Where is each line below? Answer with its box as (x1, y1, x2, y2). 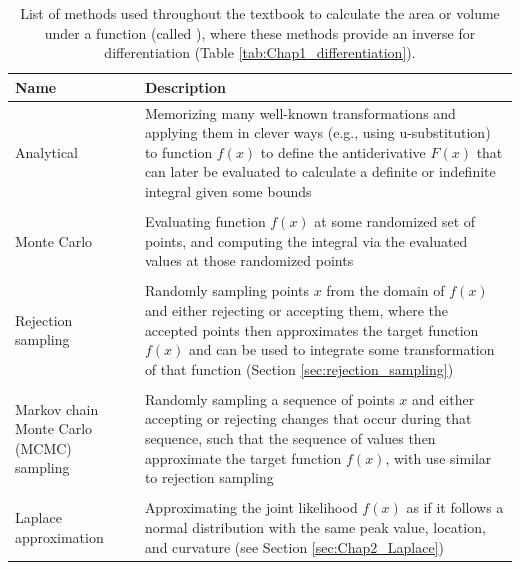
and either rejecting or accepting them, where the (144, 299, 448, 320)
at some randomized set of (314, 211, 476, 232)
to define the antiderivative (260, 141, 426, 162)
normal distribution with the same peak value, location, (144, 516, 486, 537)
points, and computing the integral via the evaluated (144, 230, 468, 251)
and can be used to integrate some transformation (188, 339, 495, 360)
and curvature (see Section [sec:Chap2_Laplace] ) (144, 536, 444, 557)
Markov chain (15, 398, 99, 419)
